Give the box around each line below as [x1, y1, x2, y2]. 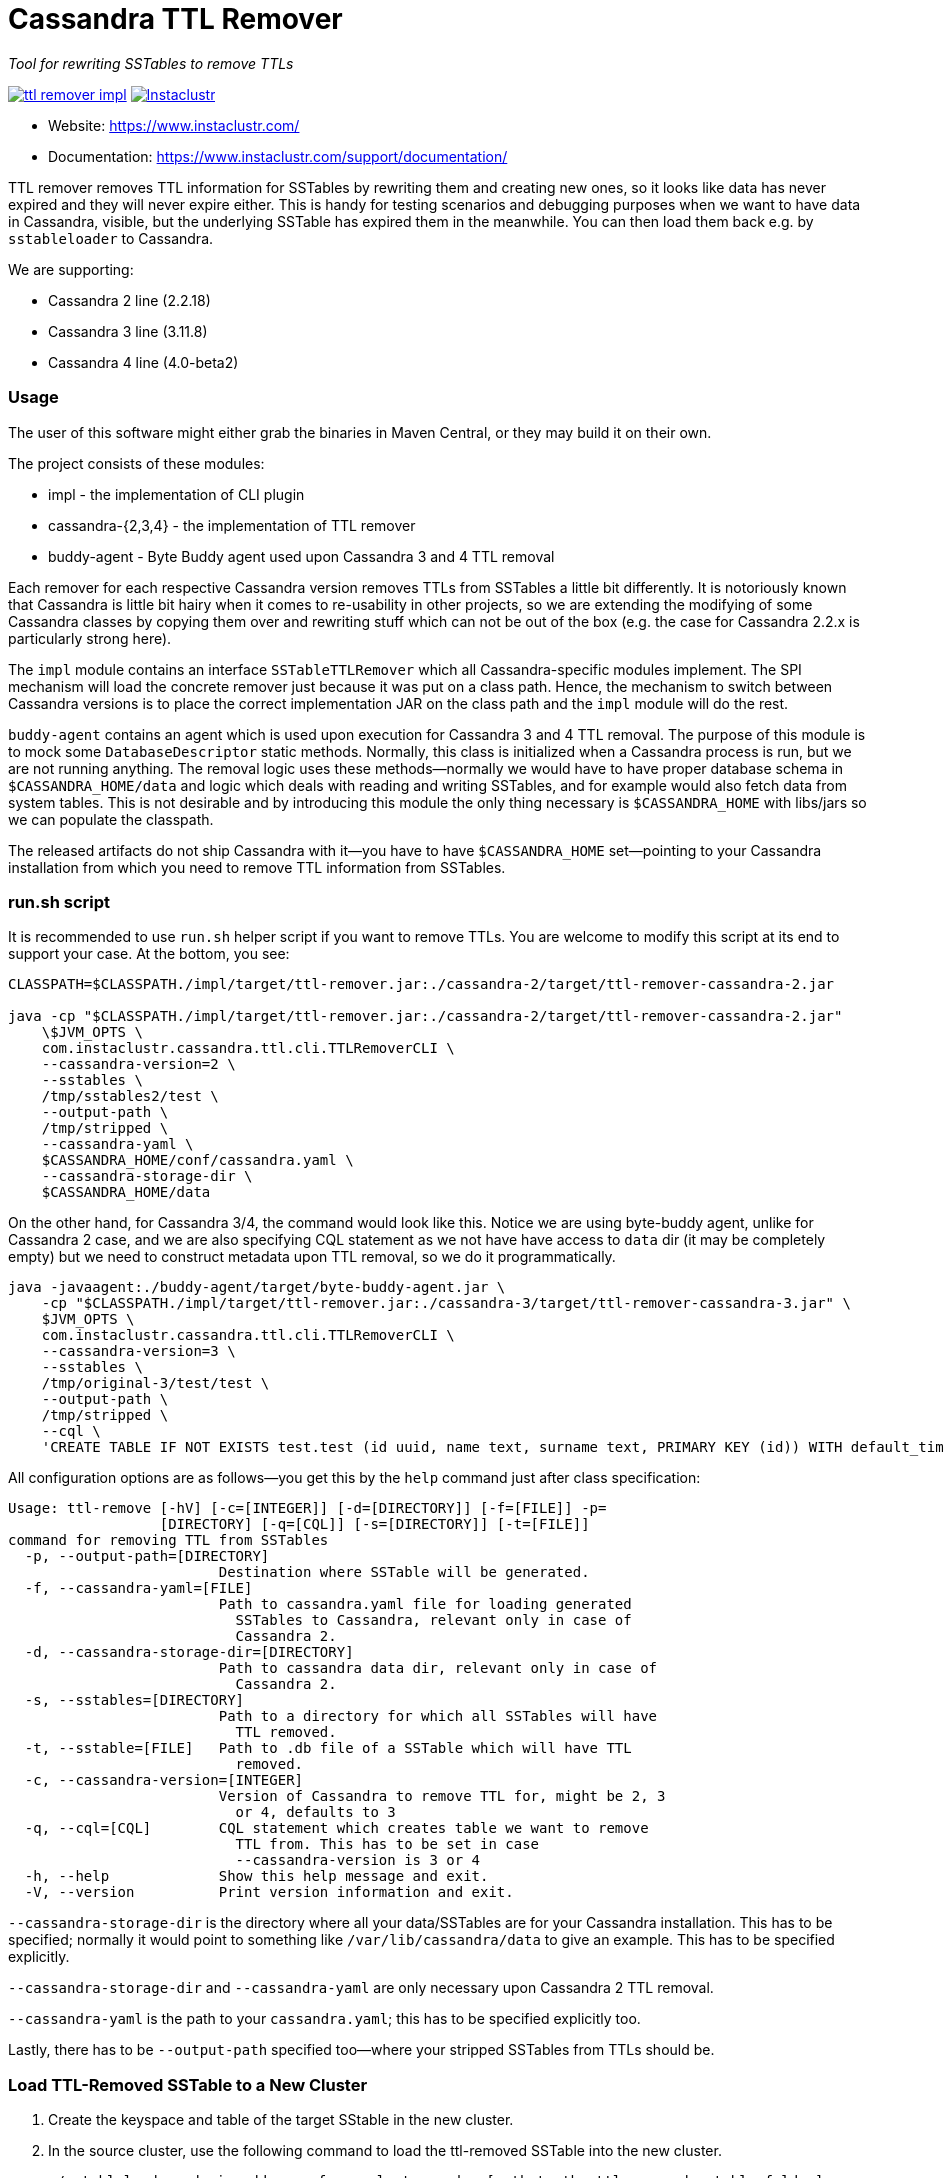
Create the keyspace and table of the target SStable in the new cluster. [48, 2111, 514, 2128]
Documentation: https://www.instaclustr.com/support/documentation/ [48, 147, 508, 165]
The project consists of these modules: [8, 454, 265, 472]
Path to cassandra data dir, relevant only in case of [218, 1660, 658, 1677]
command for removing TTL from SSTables [8, 1532, 329, 1549]
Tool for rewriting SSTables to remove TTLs [8, 54, 294, 72]
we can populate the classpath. [8, 810, 214, 828]
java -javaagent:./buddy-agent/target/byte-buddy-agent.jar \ [8, 1279, 506, 1296]
